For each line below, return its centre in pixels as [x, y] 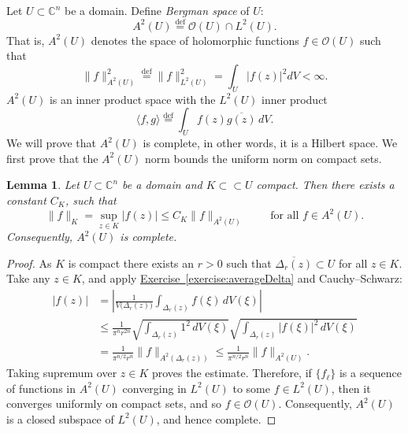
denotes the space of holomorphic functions [195, 40]
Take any [28, 278]
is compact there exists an [131, 263]
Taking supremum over [62, 373]
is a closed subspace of [60, 418]
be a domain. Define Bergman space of [157, 10]
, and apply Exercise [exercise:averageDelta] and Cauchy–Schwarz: [242, 278]
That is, [26, 40]
